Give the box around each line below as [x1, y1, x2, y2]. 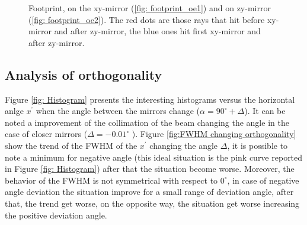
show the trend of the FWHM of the [5, 139, 137, 151]
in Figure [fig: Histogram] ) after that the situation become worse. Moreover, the [5, 162, 295, 175]
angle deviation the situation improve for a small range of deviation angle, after [5, 185, 294, 198]
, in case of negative [227, 174, 299, 186]
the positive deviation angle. [5, 208, 107, 221]
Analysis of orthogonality [5, 65, 162, 83]
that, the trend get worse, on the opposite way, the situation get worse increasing [5, 197, 300, 209]
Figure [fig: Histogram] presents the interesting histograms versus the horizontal [5, 93, 295, 105]
